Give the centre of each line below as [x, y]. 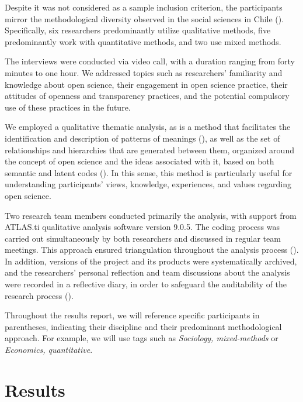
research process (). [39, 295]
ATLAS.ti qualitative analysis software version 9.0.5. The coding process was [142, 227]
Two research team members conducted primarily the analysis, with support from [151, 215]
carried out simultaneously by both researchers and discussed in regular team [143, 238]
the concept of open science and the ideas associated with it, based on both [140, 161]
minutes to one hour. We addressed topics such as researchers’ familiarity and [144, 72]
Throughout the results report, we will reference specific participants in [132, 315]
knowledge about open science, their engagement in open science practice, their [146, 84]
